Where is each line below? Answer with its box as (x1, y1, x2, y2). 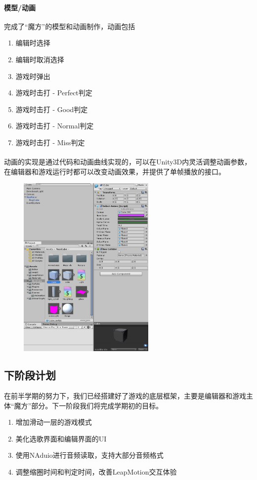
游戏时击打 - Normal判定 (15, 120, 94, 131)
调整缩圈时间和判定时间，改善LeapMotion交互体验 (15, 467, 177, 477)
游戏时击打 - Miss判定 (15, 137, 85, 147)
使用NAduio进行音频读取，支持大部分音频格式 (15, 450, 164, 460)
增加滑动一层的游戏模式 (15, 417, 92, 427)
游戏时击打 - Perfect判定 (15, 87, 92, 98)
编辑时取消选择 (15, 54, 64, 64)
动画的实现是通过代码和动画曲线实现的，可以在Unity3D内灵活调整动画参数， (4, 157, 252, 167)
